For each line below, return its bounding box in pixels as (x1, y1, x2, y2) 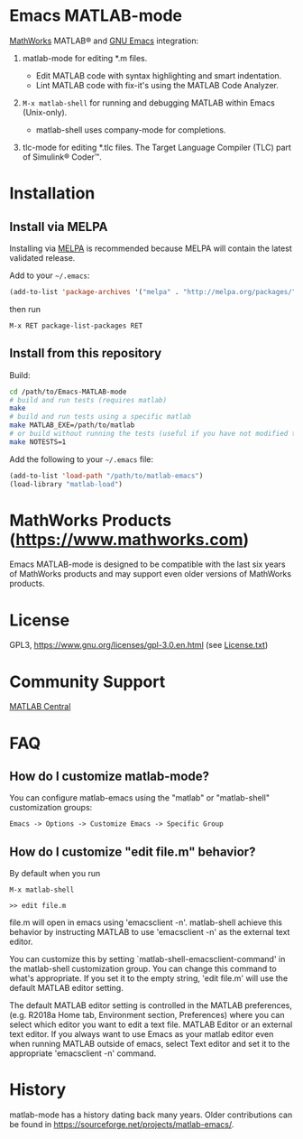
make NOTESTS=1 (9, 437, 67, 447)
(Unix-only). (22, 106, 68, 117)
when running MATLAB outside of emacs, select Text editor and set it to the (9, 1039, 290, 1050)
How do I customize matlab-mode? (9, 768, 210, 783)
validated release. (9, 252, 76, 263)
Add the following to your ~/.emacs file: (9, 453, 154, 465)
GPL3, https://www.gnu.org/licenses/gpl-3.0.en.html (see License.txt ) (9, 640, 269, 651)
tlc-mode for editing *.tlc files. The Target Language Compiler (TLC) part (22, 142, 291, 153)
